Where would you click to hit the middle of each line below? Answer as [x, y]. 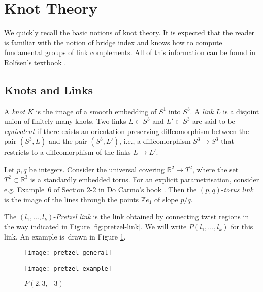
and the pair [68, 141]
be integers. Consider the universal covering [97, 169]
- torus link [237, 189]
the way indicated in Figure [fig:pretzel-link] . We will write [95, 227]
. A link [202, 111]
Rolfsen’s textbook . [35, 62]
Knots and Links [48, 89]
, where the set [215, 169]
